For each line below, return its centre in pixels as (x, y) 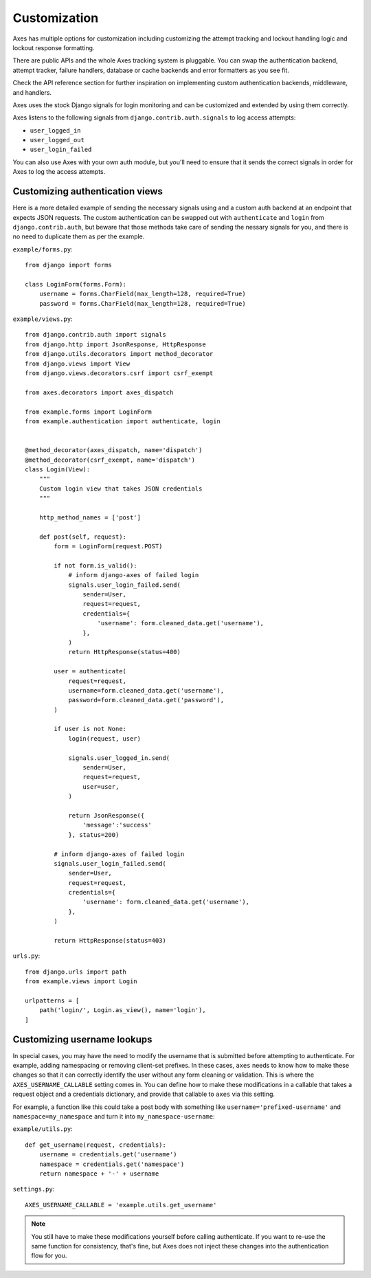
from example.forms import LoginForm (89, 412)
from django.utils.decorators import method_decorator (119, 354)
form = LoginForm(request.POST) (108, 547)
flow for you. (49, 1256)
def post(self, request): (83, 537)
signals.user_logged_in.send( (119, 758)
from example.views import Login (81, 982)
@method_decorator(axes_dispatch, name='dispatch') (114, 450)
